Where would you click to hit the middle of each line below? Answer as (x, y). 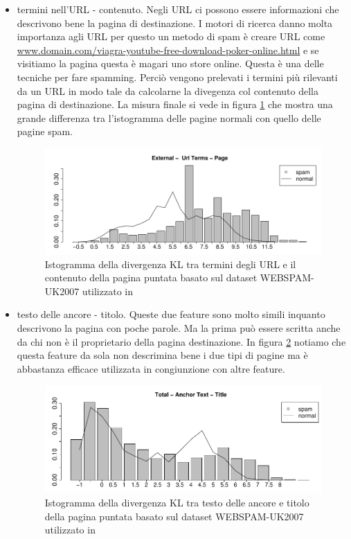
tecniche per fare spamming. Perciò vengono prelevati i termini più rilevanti (177, 77)
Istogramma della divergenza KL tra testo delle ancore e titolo (177, 503)
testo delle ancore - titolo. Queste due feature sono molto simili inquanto (171, 314)
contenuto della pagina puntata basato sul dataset (151, 277)
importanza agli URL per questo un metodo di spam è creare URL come (171, 36)
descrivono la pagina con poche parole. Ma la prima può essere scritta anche (179, 327)
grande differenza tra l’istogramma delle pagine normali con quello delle (169, 117)
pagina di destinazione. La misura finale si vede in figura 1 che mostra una (175, 104)
